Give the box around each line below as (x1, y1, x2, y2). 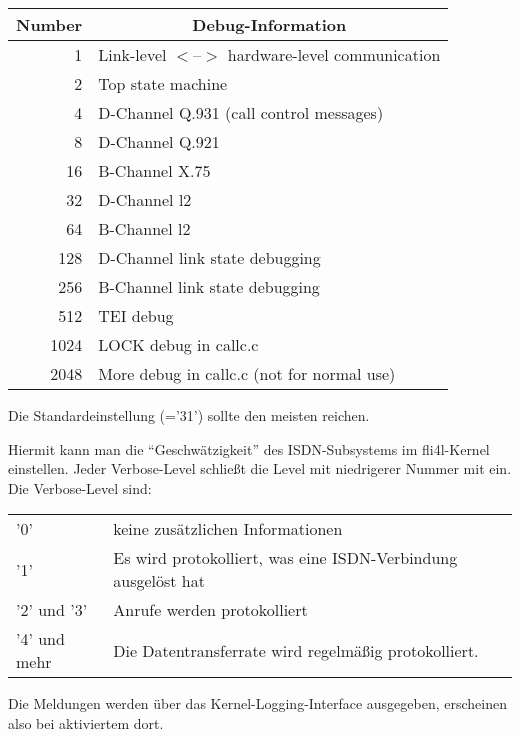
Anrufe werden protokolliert (113, 598, 308, 622)
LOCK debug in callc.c (98, 333, 259, 356)
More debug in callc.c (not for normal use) (98, 362, 396, 385)
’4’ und (16, 627, 65, 651)
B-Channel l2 (98, 217, 191, 240)
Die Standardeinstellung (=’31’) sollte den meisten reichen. (8, 405, 370, 425)
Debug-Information (192, 13, 347, 36)
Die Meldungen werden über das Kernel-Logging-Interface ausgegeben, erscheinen (8, 693, 507, 714)
